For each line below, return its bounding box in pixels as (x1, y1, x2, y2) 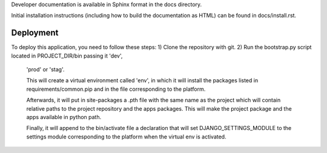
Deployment (11, 28, 59, 38)
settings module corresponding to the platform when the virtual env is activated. (26, 133, 226, 140)
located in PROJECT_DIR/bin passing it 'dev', (11, 52, 123, 59)
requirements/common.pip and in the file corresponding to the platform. (26, 85, 206, 93)
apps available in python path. (26, 114, 102, 121)
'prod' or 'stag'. (26, 66, 65, 73)
